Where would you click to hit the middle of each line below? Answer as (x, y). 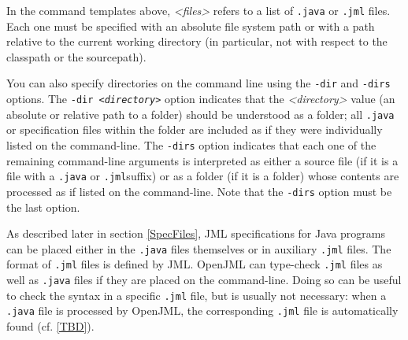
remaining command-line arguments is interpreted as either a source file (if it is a (202, 160)
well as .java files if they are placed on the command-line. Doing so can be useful (204, 280)
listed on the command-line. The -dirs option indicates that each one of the (191, 145)
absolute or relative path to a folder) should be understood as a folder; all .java (200, 114)
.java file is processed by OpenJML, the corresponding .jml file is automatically (202, 310)
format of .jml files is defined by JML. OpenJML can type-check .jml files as (195, 264)
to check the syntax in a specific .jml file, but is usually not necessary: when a (197, 295)
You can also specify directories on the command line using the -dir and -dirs (198, 83)
